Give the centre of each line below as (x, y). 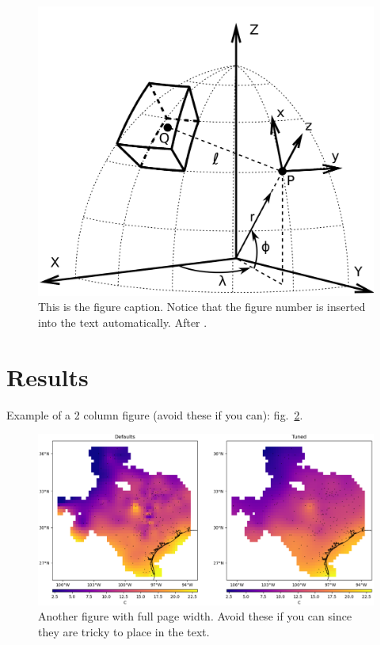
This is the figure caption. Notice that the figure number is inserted (202, 307)
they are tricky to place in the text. (124, 631)
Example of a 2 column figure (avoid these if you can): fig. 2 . (155, 414)
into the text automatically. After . (123, 322)
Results (47, 376)
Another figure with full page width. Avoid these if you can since (195, 616)
